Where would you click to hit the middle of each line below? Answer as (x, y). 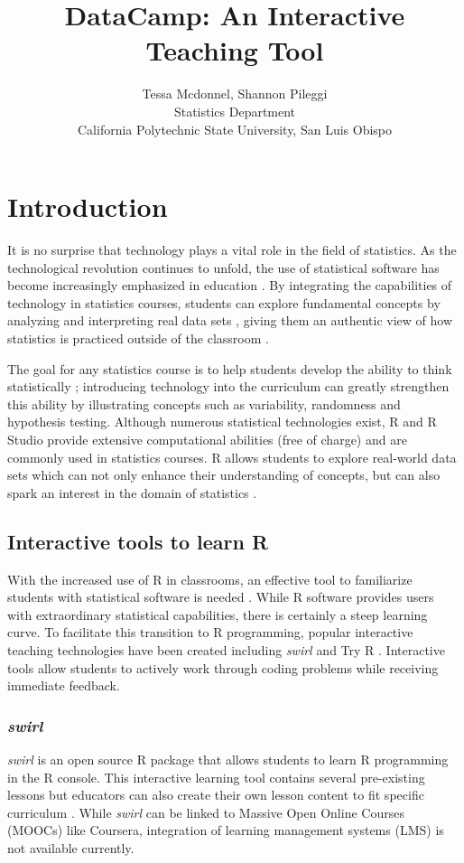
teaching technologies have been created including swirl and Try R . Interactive (226, 649)
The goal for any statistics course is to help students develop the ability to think (230, 368)
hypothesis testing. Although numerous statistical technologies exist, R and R (222, 422)
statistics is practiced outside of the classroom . (138, 338)
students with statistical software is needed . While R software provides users (221, 597)
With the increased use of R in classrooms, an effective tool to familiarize (210, 579)
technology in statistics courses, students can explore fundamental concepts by (224, 302)
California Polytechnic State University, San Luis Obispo (235, 129)
